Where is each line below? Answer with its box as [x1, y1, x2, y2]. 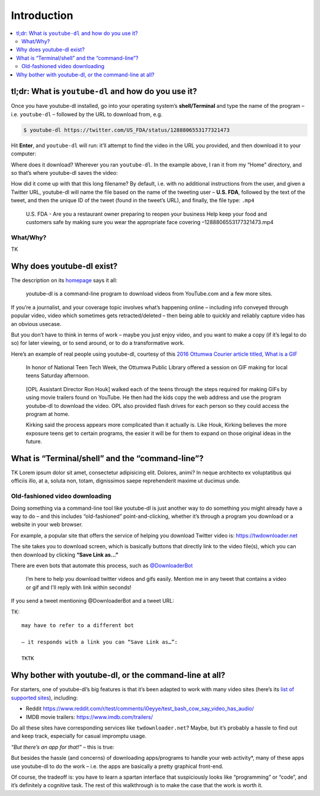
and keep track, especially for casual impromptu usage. [11, 733, 147, 740]
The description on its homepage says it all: [11, 276, 118, 284]
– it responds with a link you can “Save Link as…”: [21, 638, 178, 645]
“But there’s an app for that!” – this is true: [11, 743, 115, 750]
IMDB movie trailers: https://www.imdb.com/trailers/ [25, 713, 153, 720]
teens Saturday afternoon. [25, 372, 90, 379]
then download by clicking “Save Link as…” [11, 551, 119, 558]
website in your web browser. [11, 521, 83, 528]
